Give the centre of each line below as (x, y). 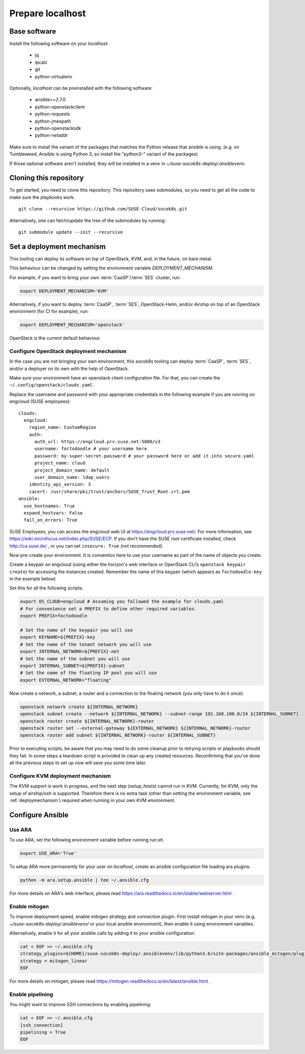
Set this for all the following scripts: (46, 588)
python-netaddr (51, 136)
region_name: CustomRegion (63, 427)
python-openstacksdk (58, 128)
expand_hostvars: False (53, 513)
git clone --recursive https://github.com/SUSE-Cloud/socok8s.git (103, 209)
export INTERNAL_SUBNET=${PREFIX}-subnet (72, 666)
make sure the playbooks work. (42, 197)
